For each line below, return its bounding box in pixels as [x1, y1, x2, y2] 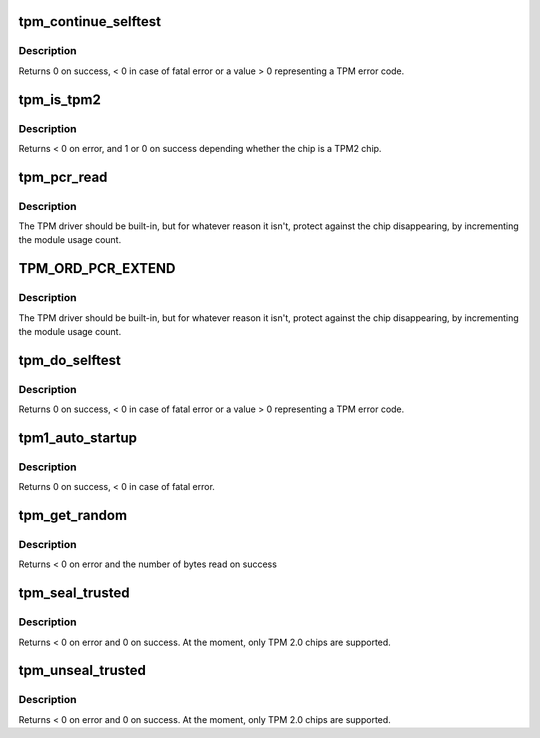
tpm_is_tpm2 [18, 91, 102, 108]
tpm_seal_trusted [18, 585, 130, 602]
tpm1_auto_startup [18, 429, 138, 446]
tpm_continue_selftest [18, 13, 162, 30]
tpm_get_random [18, 507, 128, 524]
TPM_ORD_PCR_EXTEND [18, 260, 176, 277]
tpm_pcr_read [18, 168, 108, 185]
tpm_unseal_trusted [18, 662, 147, 679]
